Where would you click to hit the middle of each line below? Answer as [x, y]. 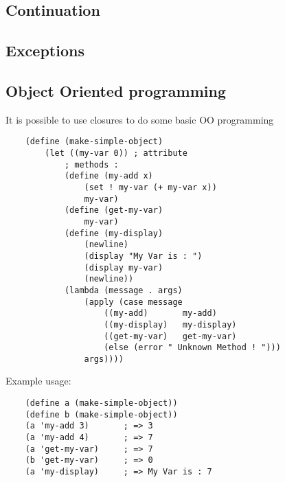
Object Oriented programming [116, 90]
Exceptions [45, 50]
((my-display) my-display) [170, 324]
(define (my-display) [114, 233]
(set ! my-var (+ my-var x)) [150, 187]
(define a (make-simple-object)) [101, 403]
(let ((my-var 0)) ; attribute [116, 153]
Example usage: [38, 381]
